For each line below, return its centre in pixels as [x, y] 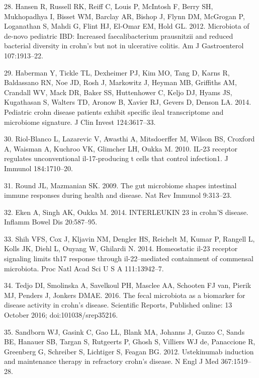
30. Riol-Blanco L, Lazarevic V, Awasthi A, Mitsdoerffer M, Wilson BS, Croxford [129, 139]
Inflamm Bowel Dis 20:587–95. [51, 222]
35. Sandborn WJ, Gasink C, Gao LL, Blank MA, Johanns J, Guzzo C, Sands [124, 331]
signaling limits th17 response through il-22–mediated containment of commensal [129, 258]
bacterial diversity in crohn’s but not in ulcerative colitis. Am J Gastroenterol [124, 46]
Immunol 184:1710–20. [38, 168]
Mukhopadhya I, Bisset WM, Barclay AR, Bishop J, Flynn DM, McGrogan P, [124, 16]
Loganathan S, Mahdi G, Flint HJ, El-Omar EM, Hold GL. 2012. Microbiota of [127, 26]
